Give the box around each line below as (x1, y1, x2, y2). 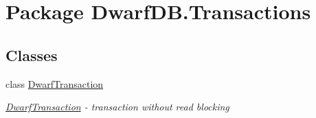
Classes (5, 44, 58, 65)
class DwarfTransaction (5, 76, 104, 91)
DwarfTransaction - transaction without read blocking (5, 99, 229, 114)
